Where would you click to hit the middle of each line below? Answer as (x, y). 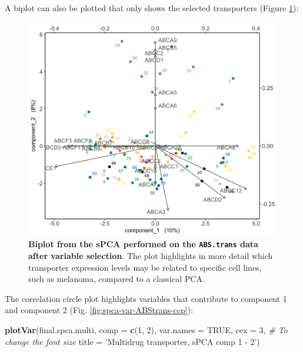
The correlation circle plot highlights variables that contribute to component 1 (146, 298)
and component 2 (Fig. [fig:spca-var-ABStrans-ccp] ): (99, 310)
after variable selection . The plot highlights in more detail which (151, 255)
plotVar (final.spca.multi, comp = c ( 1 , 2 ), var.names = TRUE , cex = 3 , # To (146, 329)
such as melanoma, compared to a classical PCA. (116, 279)
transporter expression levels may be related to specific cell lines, (145, 267)
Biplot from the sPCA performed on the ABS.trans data (143, 244)
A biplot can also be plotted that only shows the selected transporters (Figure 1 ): (152, 8)
